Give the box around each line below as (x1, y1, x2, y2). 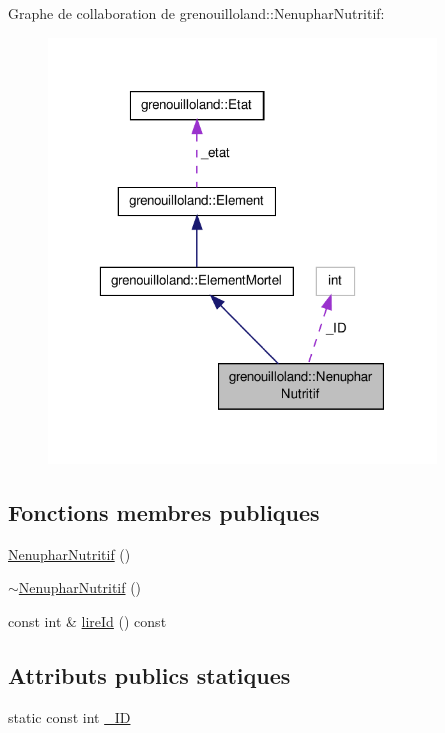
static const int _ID (8, 706, 131, 727)
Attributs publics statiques (8, 659, 291, 690)
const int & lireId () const (8, 610, 167, 631)
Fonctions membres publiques (8, 496, 320, 527)
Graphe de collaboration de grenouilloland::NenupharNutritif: (8, 3, 385, 23)
